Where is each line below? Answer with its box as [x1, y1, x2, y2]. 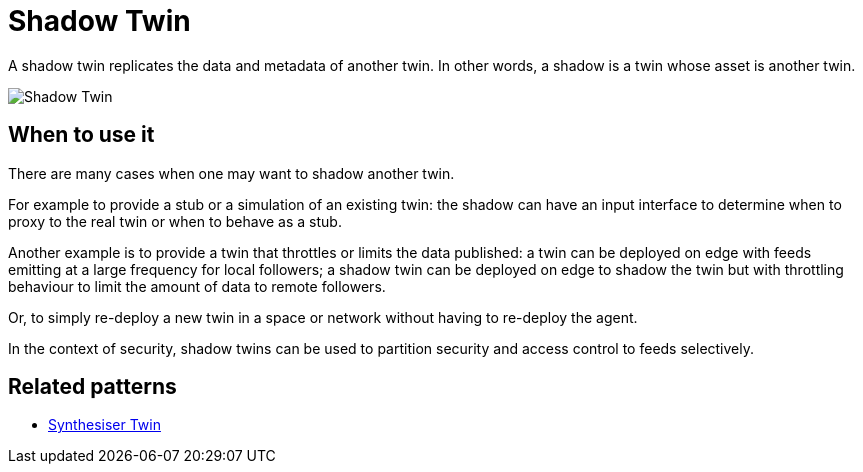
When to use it [8, 122, 155, 148]
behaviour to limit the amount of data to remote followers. [8, 277, 386, 295]
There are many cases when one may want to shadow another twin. [8, 164, 455, 182]
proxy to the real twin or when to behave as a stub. [8, 212, 342, 230]
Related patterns [8, 374, 177, 400]
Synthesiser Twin [48, 416, 161, 434]
